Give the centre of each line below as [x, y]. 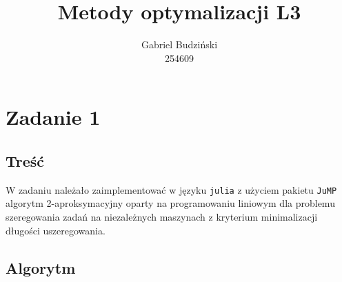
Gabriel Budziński [179, 44]
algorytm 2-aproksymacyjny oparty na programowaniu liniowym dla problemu [170, 203]
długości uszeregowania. [56, 230]
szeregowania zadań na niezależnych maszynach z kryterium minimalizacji [162, 216]
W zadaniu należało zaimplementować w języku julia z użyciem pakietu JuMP [171, 189]
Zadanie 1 [53, 117]
